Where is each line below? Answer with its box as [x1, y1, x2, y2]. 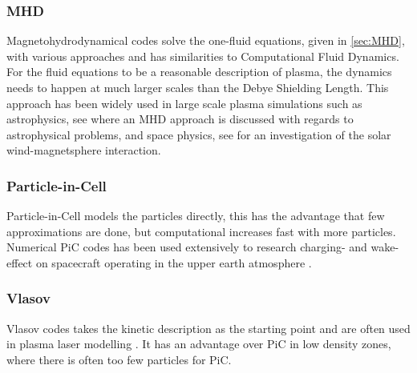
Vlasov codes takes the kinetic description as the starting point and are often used [6, 319, 411, 336]
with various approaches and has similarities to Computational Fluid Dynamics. [6, 47, 399, 64]
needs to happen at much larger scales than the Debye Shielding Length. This [6, 79, 389, 95]
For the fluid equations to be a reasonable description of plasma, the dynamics [6, 63, 392, 80]
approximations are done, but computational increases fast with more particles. [6, 223, 396, 239]
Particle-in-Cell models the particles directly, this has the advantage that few [6, 207, 385, 224]
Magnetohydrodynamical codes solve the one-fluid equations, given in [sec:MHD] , [6, 32, 405, 49]
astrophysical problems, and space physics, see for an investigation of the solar [6, 126, 391, 142]
